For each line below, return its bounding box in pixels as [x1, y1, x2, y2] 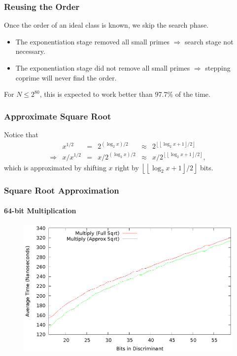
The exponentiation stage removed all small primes [15, 36, 169, 46]
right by [115, 162, 139, 172]
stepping [205, 63, 231, 73]
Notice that [4, 129, 38, 139]
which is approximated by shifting [4, 162, 106, 172]
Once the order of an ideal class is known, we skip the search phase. [4, 20, 209, 30]
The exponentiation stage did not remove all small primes [15, 63, 190, 73]
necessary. [15, 46, 45, 56]
